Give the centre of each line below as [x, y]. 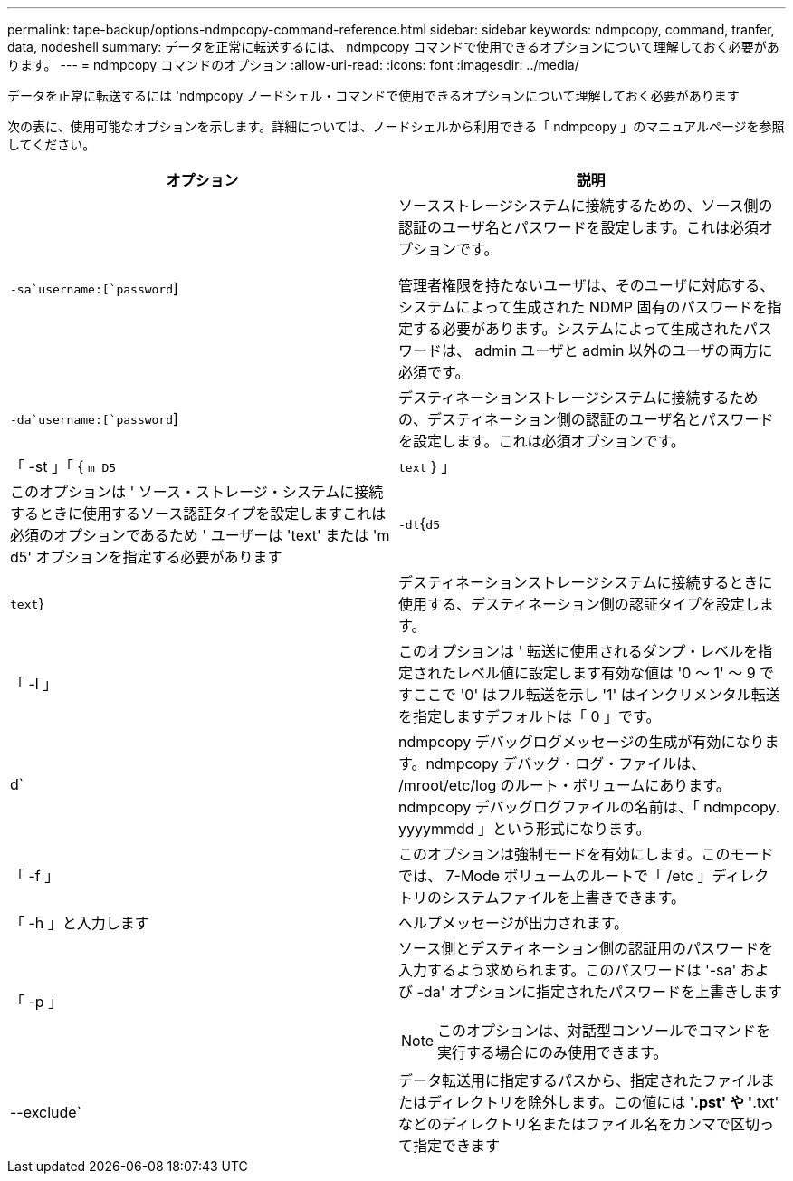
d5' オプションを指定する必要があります [146, 557]
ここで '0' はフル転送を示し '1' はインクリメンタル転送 [597, 695]
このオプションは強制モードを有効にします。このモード [586, 854]
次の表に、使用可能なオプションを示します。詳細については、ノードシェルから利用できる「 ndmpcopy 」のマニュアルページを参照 [396, 126]
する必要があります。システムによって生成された [578, 329]
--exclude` [46, 1112]
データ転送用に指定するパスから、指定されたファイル [580, 1080]
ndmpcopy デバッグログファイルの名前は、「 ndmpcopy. [589, 807]
